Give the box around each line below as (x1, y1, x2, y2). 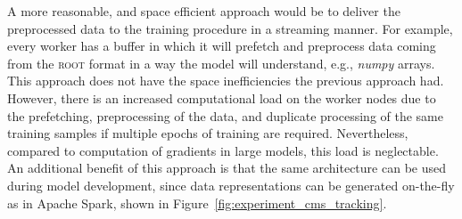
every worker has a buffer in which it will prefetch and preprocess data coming (7, 36, 436, 55)
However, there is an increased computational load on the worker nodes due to (7, 88, 436, 107)
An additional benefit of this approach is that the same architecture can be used (7, 158, 446, 177)
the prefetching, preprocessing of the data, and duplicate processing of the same (7, 106, 443, 125)
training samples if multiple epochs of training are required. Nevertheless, (7, 124, 408, 142)
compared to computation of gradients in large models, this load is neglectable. (7, 141, 439, 159)
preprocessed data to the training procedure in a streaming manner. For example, (7, 19, 453, 37)
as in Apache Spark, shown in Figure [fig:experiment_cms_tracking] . (7, 193, 387, 212)
